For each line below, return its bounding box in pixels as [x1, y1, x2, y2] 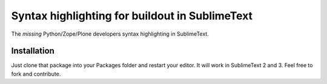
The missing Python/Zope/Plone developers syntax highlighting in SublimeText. [11, 30, 209, 37]
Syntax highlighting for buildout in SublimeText [11, 9, 253, 22]
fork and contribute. [11, 70, 61, 77]
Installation [11, 46, 54, 56]
